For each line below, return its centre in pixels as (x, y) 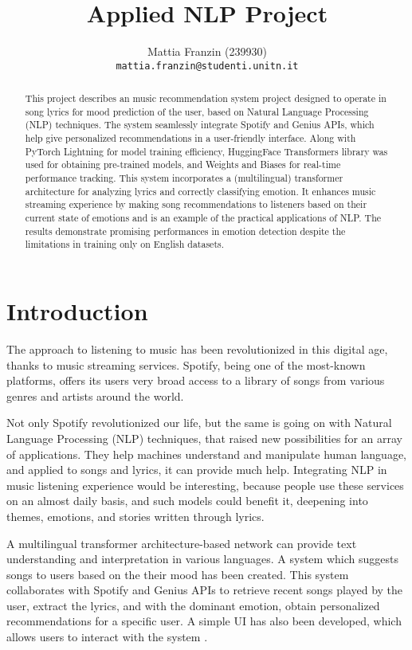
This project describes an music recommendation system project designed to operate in (206, 98)
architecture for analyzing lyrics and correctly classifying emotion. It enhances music (200, 191)
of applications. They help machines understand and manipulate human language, (206, 454)
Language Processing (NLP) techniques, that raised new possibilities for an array (204, 438)
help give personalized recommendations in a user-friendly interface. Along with (190, 138)
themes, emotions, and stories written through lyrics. (135, 516)
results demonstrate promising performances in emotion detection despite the (185, 231)
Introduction (77, 311)
